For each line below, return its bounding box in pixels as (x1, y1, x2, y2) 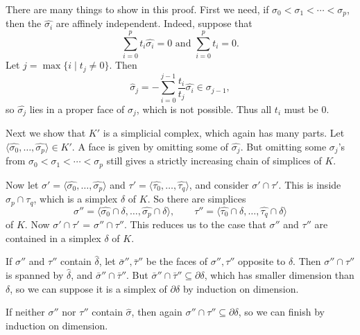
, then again (131, 304, 182, 319)
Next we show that (6, 126, 86, 140)
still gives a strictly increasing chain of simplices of (106, 153, 322, 168)
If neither (6, 304, 45, 319)
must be (284, 101, 318, 116)
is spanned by (6, 268, 64, 282)
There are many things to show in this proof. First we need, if (6, 2, 269, 16)
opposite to (238, 254, 286, 268)
